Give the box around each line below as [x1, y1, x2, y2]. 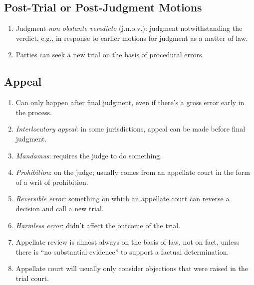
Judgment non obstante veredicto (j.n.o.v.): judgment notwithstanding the [15, 23, 243, 33]
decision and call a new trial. [15, 203, 104, 213]
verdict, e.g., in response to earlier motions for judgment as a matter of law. [15, 32, 248, 43]
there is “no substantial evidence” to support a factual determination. [15, 246, 229, 257]
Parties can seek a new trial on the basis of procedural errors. [15, 49, 204, 60]
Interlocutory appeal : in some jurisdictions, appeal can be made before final [15, 124, 246, 134]
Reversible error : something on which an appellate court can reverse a [15, 193, 230, 204]
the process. [15, 107, 52, 117]
